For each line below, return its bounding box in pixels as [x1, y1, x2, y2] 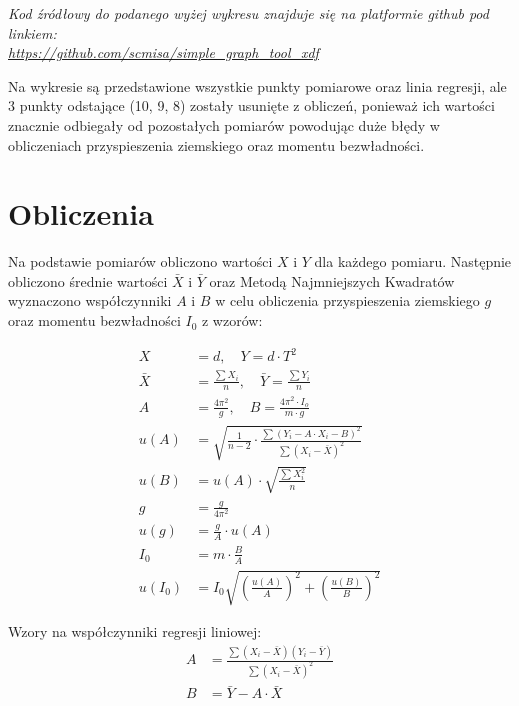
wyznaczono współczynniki [8, 290, 172, 311]
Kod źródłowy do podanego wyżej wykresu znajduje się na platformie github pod [8, 3, 489, 23]
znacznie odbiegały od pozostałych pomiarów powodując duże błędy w [8, 114, 440, 135]
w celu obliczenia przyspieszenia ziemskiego [215, 290, 480, 311]
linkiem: [8, 22, 57, 43]
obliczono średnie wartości [8, 270, 168, 291]
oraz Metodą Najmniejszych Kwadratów [209, 270, 455, 291]
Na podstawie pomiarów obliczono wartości [8, 251, 273, 272]
